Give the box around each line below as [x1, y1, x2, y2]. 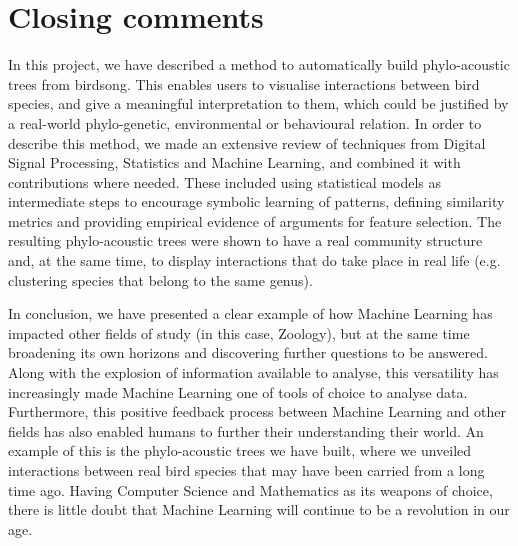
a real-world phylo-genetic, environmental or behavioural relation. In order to [8, 112, 482, 133]
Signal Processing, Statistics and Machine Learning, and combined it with [8, 152, 461, 173]
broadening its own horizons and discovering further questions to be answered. [8, 342, 488, 363]
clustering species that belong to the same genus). [8, 269, 313, 290]
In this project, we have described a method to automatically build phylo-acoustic [8, 54, 510, 75]
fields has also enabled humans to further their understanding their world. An [8, 420, 484, 441]
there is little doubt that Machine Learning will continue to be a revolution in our [8, 499, 510, 520]
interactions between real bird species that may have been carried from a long [8, 460, 485, 480]
